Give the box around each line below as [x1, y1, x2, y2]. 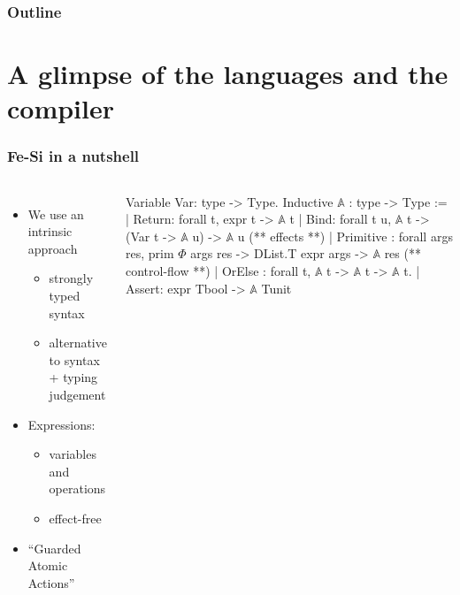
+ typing [49, 368, 98, 386]
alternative [49, 333, 107, 352]
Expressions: [27, 415, 96, 433]
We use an [27, 204, 84, 223]
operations [49, 479, 106, 498]
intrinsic [27, 222, 73, 240]
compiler [7, 90, 115, 126]
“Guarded [27, 538, 81, 557]
